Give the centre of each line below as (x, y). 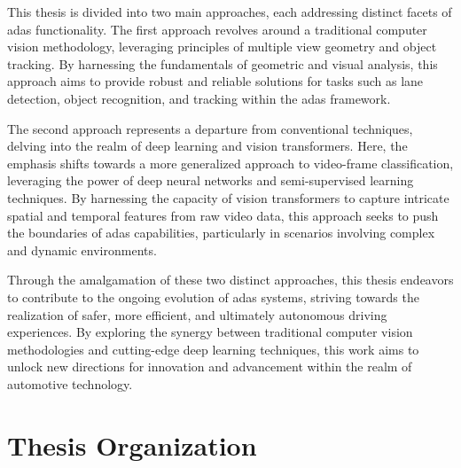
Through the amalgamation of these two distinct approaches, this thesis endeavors (230, 280)
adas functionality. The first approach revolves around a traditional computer (217, 29)
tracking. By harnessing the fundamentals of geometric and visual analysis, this (223, 63)
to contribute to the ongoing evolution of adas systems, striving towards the (213, 296)
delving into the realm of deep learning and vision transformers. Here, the (207, 146)
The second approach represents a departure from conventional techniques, (210, 128)
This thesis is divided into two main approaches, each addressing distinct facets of (230, 12)
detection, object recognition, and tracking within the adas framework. (199, 98)
